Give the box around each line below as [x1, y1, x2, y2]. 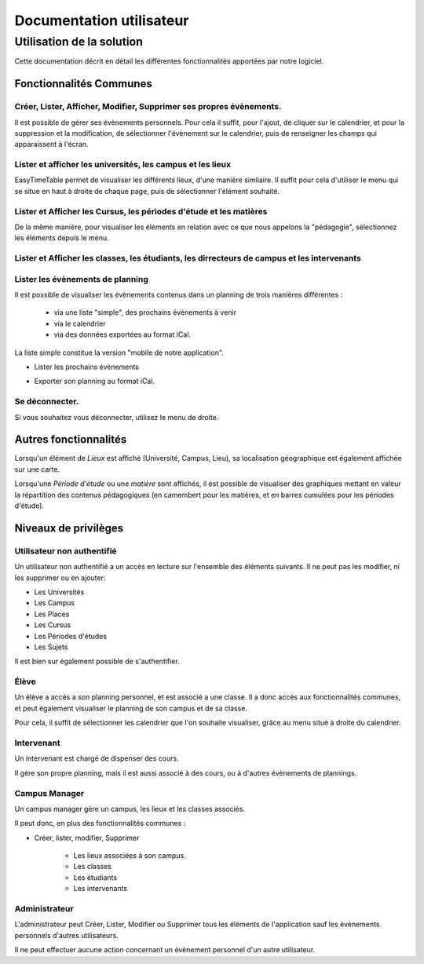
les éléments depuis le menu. [14, 233, 109, 243]
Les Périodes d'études [34, 631, 108, 641]
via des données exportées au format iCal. [53, 330, 192, 339]
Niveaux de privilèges [14, 521, 124, 535]
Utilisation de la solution [14, 35, 143, 49]
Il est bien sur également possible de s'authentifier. [14, 656, 180, 666]
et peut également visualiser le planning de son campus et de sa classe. [14, 703, 247, 713]
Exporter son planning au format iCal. [34, 377, 155, 386]
